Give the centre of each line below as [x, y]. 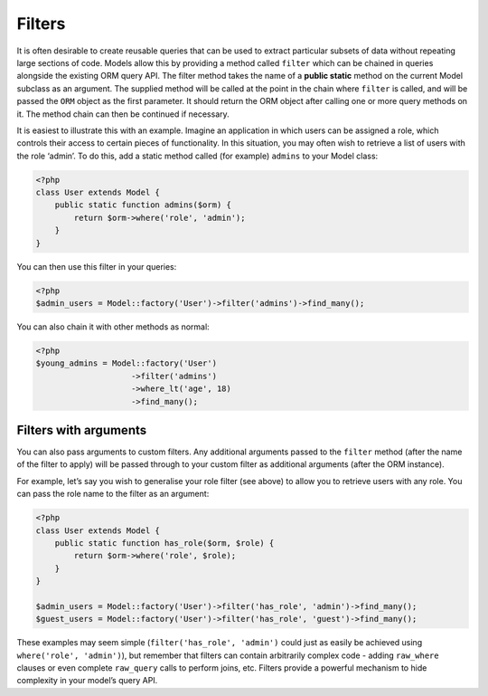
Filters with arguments [82, 430]
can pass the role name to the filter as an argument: [113, 494]
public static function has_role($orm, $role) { [164, 543]
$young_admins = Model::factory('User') [126, 363]
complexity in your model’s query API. [87, 681]
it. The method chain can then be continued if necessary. [123, 114]
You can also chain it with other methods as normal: [113, 327]
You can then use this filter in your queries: [97, 266]
